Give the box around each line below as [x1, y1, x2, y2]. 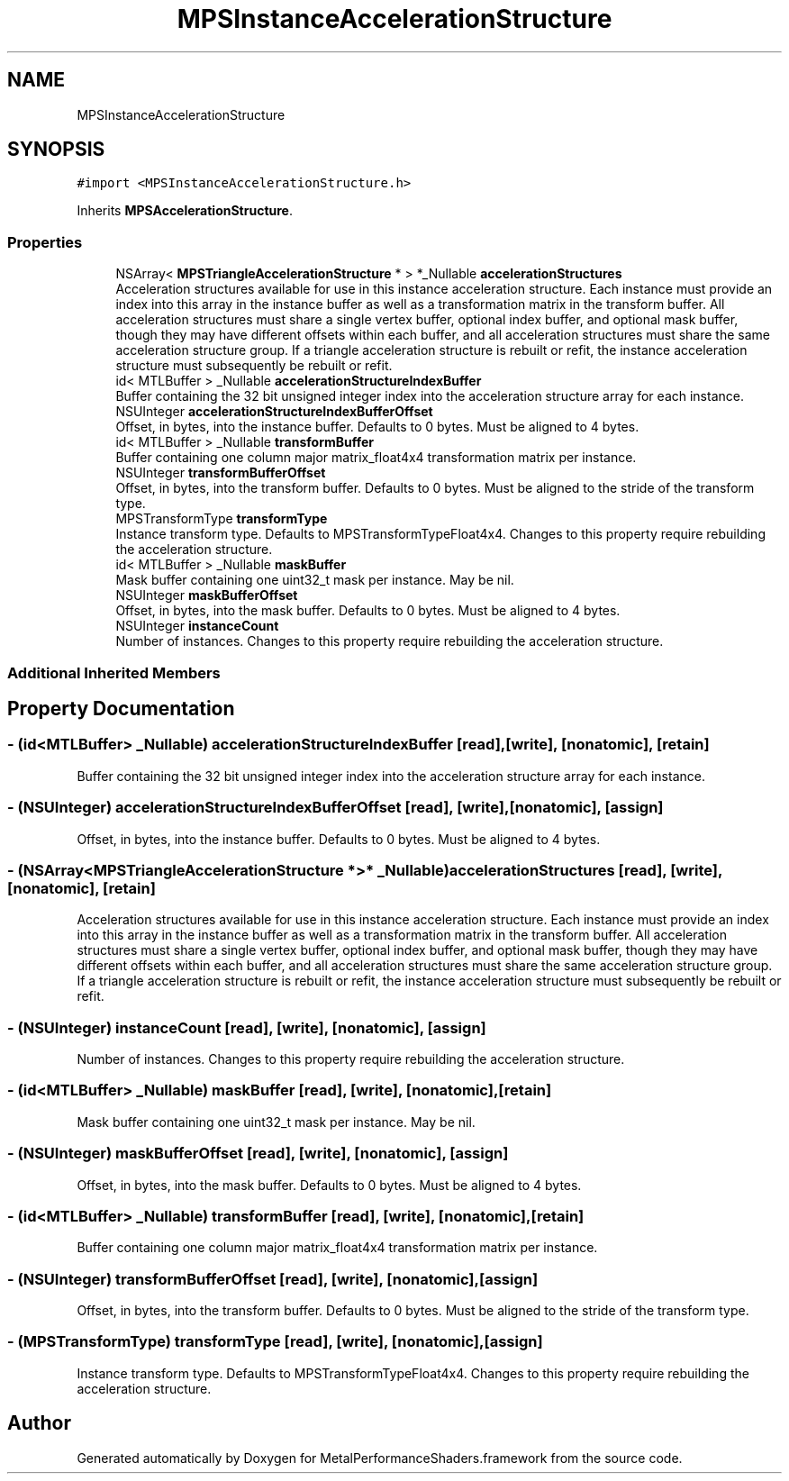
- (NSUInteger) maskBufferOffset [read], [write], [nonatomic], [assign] [7, 1144, 509, 1163]
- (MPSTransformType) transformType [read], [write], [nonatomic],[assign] [7, 1332, 543, 1351]
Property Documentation [7, 696, 235, 720]
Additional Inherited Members [7, 663, 221, 682]
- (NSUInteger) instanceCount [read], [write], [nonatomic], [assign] [7, 1018, 486, 1037]
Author [7, 1412, 71, 1435]
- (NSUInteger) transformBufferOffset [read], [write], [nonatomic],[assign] [7, 1269, 539, 1288]
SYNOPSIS [7, 138, 105, 161]
